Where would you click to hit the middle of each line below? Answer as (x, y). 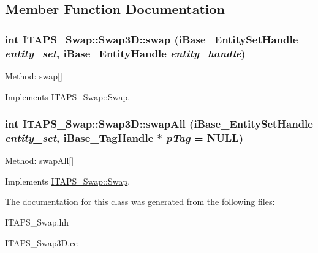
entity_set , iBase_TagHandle (79, 137)
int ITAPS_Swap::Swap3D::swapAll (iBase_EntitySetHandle (159, 124)
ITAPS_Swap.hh (37, 222)
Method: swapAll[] (40, 160)
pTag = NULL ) (205, 137)
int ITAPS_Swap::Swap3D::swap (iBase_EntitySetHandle (152, 39)
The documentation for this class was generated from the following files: (140, 201)
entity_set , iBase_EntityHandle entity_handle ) (125, 53)
